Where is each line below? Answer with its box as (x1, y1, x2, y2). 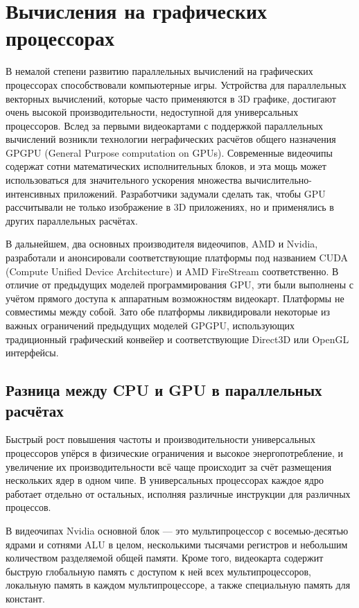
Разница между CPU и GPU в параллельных (6, 379, 322, 401)
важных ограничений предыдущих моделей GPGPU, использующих (6, 318, 295, 332)
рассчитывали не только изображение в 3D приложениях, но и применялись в (6, 200, 334, 214)
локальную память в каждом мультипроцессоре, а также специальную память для (6, 577, 351, 592)
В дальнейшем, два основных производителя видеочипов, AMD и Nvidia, (6, 236, 318, 251)
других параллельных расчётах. (6, 213, 138, 227)
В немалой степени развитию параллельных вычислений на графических (6, 64, 313, 78)
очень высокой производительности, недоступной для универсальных (6, 105, 299, 119)
